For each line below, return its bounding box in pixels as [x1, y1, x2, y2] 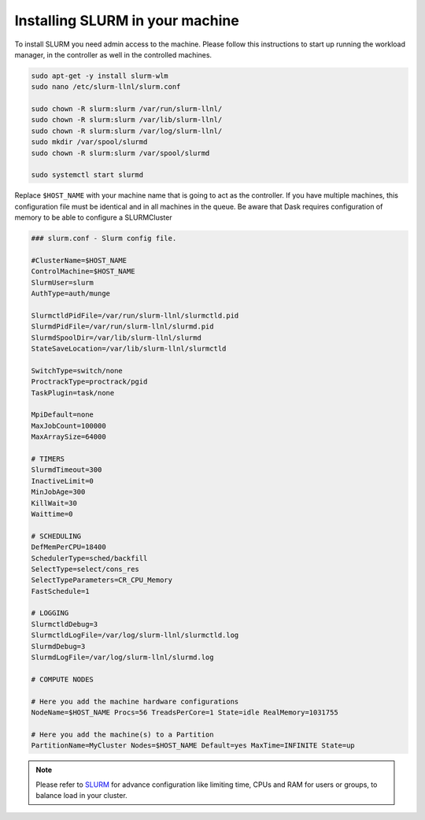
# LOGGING [31, 609, 69, 618]
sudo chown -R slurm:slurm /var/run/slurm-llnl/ [31, 105, 223, 113]
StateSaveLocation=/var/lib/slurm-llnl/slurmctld [31, 344, 227, 354]
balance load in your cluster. [35, 790, 128, 800]
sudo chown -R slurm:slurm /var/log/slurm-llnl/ [31, 126, 223, 135]
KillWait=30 [31, 499, 78, 507]
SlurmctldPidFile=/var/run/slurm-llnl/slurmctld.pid [31, 311, 239, 320]
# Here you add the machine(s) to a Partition [31, 729, 214, 739]
